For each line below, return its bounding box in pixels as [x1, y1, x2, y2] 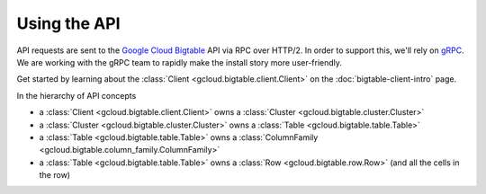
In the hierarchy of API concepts [16, 90, 137, 101]
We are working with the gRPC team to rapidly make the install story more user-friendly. [16, 57, 342, 67]
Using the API [16, 13, 121, 33]
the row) [39, 170, 71, 181]
